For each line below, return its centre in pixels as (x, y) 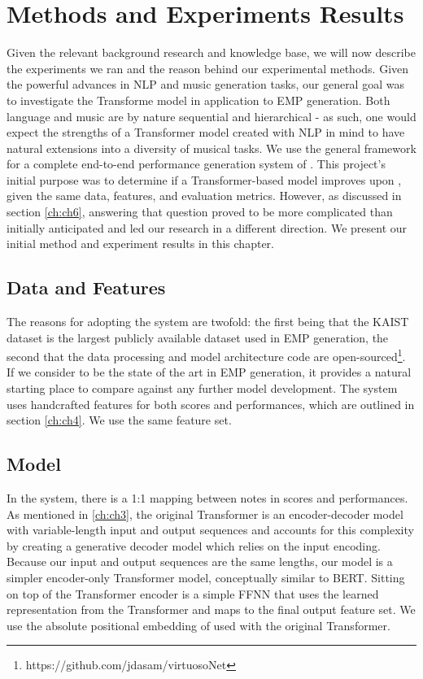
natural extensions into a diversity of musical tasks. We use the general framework (211, 148)
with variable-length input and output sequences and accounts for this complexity (210, 530)
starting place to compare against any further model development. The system (202, 388)
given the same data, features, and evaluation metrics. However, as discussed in (204, 196)
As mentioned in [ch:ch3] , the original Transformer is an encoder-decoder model (205, 514)
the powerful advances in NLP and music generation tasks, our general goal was (205, 84)
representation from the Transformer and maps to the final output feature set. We (211, 609)
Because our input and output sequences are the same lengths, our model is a (200, 561)
